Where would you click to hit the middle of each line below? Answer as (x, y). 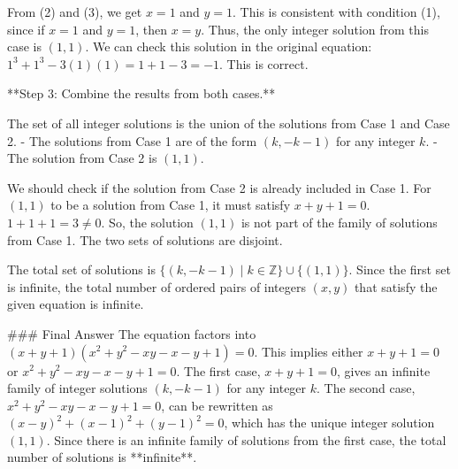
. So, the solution (147, 222)
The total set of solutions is (81, 269)
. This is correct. (264, 63)
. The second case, (366, 388)
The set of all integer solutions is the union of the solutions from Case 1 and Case (229, 123)
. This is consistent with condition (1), (336, 12)
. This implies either (309, 351)
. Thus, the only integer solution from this (315, 29)
